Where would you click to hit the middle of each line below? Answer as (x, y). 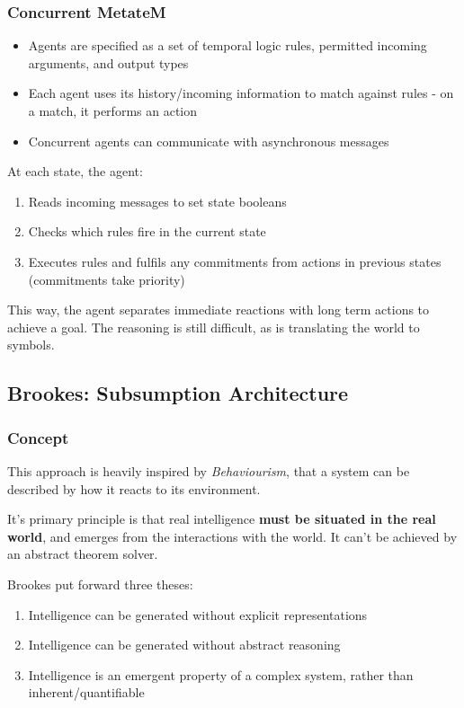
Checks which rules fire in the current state (147, 231)
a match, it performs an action (113, 111)
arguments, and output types (108, 62)
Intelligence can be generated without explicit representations (198, 614)
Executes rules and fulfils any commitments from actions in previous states (235, 261)
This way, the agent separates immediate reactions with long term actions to (219, 310)
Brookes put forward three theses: (100, 584)
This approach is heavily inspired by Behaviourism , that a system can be (209, 470)
